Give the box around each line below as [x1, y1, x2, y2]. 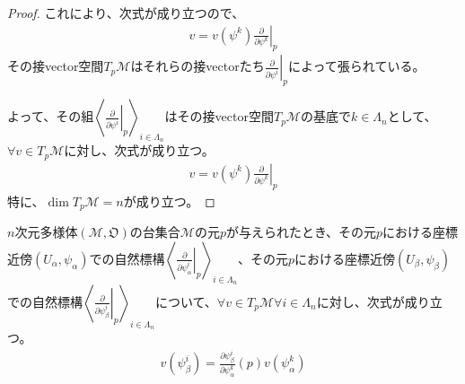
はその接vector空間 [164, 107, 274, 126]
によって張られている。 [287, 57, 426, 75]
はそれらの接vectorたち [130, 57, 265, 75]
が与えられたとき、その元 [225, 223, 376, 241]
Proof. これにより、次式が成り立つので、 [7, 4, 245, 22]
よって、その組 [7, 107, 94, 126]
